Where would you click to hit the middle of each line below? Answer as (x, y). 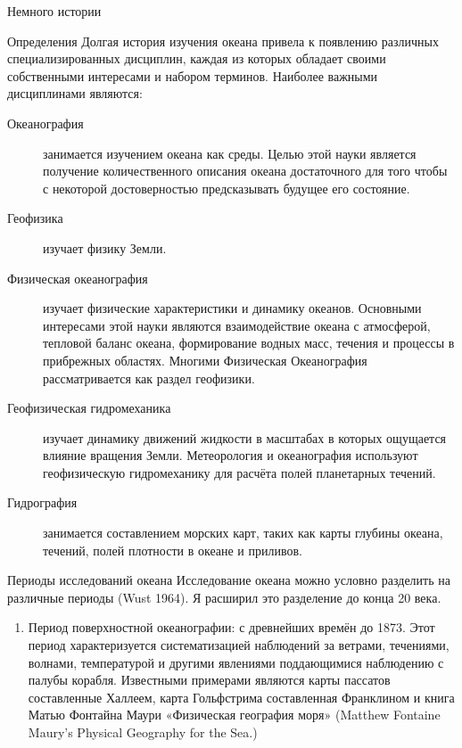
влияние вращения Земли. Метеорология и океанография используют (231, 455)
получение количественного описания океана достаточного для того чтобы (245, 171)
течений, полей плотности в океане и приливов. (173, 550)
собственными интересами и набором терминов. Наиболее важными (193, 75)
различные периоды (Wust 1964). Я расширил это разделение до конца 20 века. (224, 597)
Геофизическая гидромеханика (89, 408)
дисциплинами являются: (75, 93)
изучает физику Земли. (105, 247)
